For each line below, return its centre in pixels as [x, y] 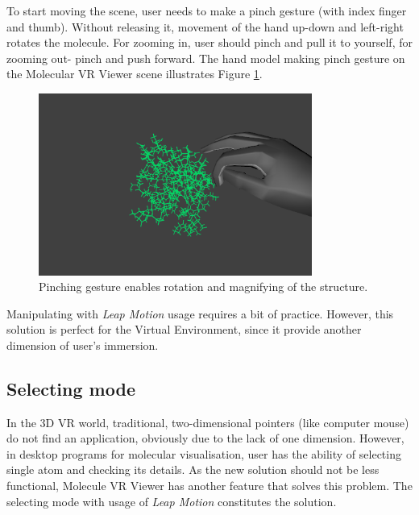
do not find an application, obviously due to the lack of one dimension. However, [205, 438]
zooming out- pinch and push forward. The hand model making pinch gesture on [206, 58]
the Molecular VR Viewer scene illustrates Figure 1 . [135, 74]
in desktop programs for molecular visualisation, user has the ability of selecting [204, 453]
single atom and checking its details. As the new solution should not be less [193, 469]
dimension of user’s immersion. [83, 345]
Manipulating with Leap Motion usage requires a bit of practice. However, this [200, 313]
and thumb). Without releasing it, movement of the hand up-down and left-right [205, 26]
